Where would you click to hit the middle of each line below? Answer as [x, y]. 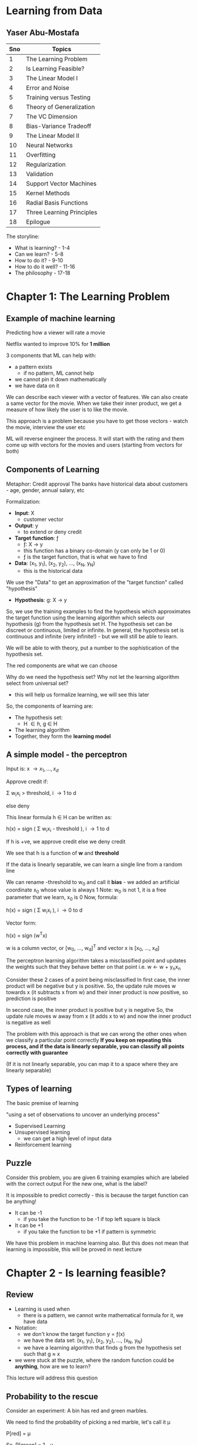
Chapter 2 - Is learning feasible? [86, 1273]
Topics [62, 49]
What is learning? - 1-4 [42, 248]
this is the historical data [53, 570]
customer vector [43, 519]
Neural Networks [50, 145]
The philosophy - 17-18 [42, 273]
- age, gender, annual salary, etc [45, 490]
